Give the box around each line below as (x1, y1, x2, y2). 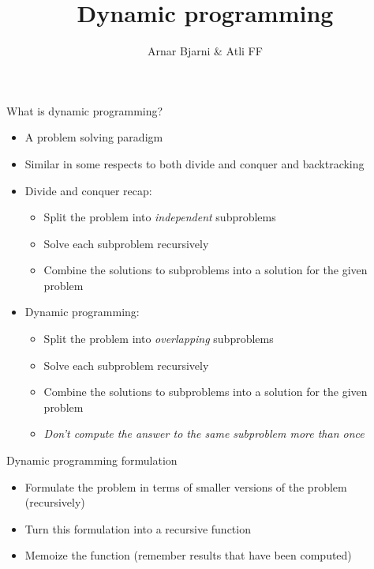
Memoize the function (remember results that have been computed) (24, 547, 352, 563)
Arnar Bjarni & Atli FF (148, 43, 263, 59)
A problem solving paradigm (24, 129, 163, 145)
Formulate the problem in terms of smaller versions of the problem (24, 478, 347, 495)
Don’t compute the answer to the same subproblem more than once (43, 425, 365, 442)
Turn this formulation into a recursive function (24, 520, 251, 537)
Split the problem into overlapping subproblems (43, 330, 274, 347)
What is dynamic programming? (6, 102, 163, 119)
